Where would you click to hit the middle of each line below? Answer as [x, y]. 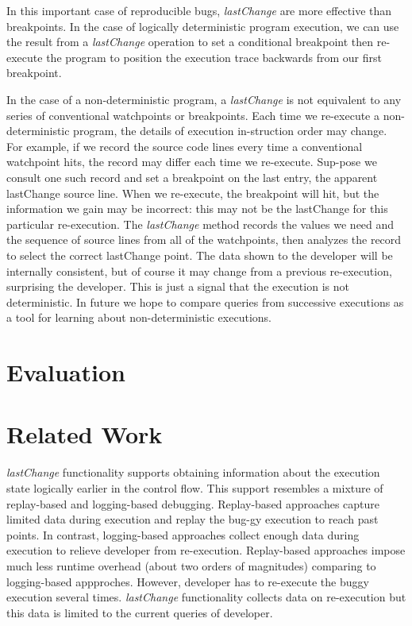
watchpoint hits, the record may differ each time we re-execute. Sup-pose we [192, 162]
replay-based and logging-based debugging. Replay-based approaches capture [193, 503]
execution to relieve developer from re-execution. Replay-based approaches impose [206, 550]
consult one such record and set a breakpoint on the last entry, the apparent [192, 177]
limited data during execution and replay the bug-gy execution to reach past [193, 519]
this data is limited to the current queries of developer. [140, 612]
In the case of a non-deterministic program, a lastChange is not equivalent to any [204, 99]
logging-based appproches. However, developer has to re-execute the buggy [188, 581]
